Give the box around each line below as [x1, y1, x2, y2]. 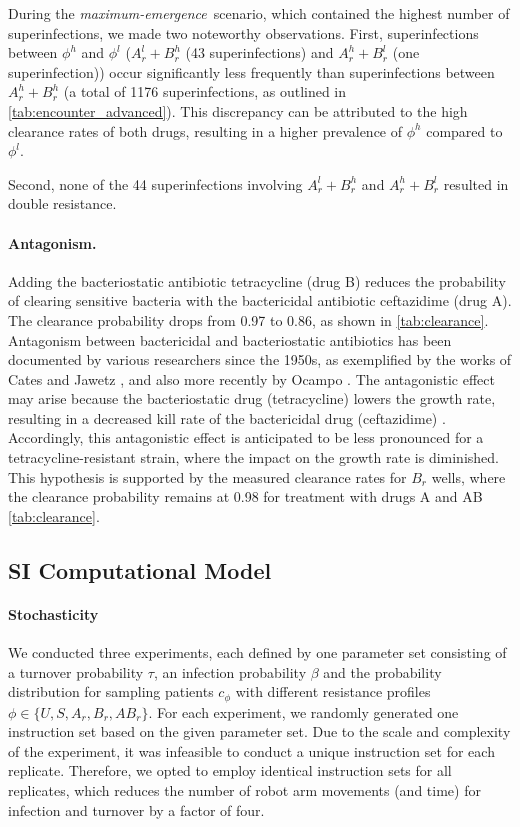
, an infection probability [153, 661, 307, 682]
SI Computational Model [8, 554, 272, 585]
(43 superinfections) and [185, 42, 334, 63]
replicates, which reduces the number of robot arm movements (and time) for [8, 780, 481, 801]
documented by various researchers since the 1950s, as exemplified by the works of [8, 349, 512, 370]
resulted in [443, 173, 509, 194]
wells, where [431, 466, 506, 487]
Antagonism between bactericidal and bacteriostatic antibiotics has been [8, 329, 452, 350]
